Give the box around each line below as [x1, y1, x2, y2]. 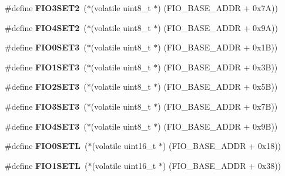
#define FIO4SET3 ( [5, 120, 87, 132]
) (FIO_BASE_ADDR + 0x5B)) [157, 80, 278, 93]
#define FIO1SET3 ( [5, 60, 87, 73]
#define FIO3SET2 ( [5, 2, 87, 13]
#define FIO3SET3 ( [5, 100, 87, 112]
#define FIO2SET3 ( [5, 80, 87, 93]
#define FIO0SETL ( [5, 140, 88, 152]
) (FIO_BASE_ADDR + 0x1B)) [157, 41, 278, 53]
